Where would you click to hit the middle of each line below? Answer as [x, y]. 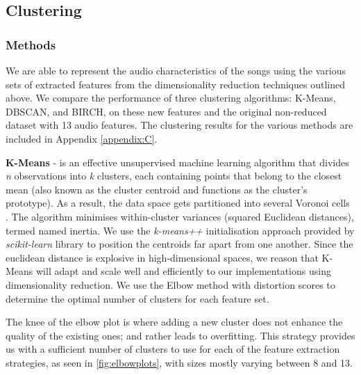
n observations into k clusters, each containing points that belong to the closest [174, 176]
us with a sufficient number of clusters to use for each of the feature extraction [173, 349]
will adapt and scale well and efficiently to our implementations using [184, 271]
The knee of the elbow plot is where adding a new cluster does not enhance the [174, 322]
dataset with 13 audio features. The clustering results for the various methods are [179, 125]
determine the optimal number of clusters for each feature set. [137, 298]
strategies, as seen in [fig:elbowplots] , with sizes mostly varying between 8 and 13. [179, 362]
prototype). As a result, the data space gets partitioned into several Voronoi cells [178, 203]
